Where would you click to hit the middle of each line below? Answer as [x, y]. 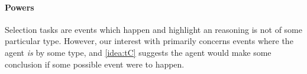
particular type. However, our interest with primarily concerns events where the [149, 41]
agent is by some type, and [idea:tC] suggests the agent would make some [138, 52]
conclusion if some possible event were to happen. [95, 64]
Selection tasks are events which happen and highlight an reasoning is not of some [153, 29]
